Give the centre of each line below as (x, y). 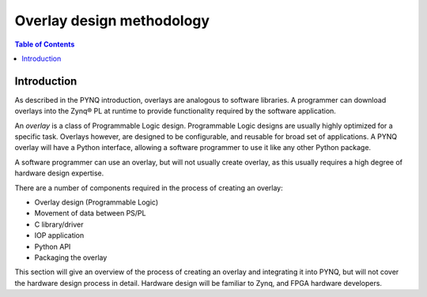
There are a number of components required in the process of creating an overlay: (149, 188)
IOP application (59, 235)
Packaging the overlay (71, 258)
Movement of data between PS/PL (90, 213)
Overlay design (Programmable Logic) (96, 202)
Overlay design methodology (112, 21)
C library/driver (59, 224)
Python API (53, 246)
